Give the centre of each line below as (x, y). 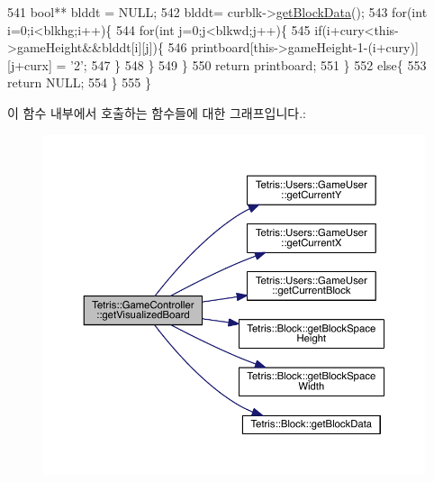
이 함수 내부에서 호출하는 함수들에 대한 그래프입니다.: (157, 112)
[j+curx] (30, 64)
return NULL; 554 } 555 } (79, 82)
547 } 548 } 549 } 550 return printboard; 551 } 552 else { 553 (259, 64)
